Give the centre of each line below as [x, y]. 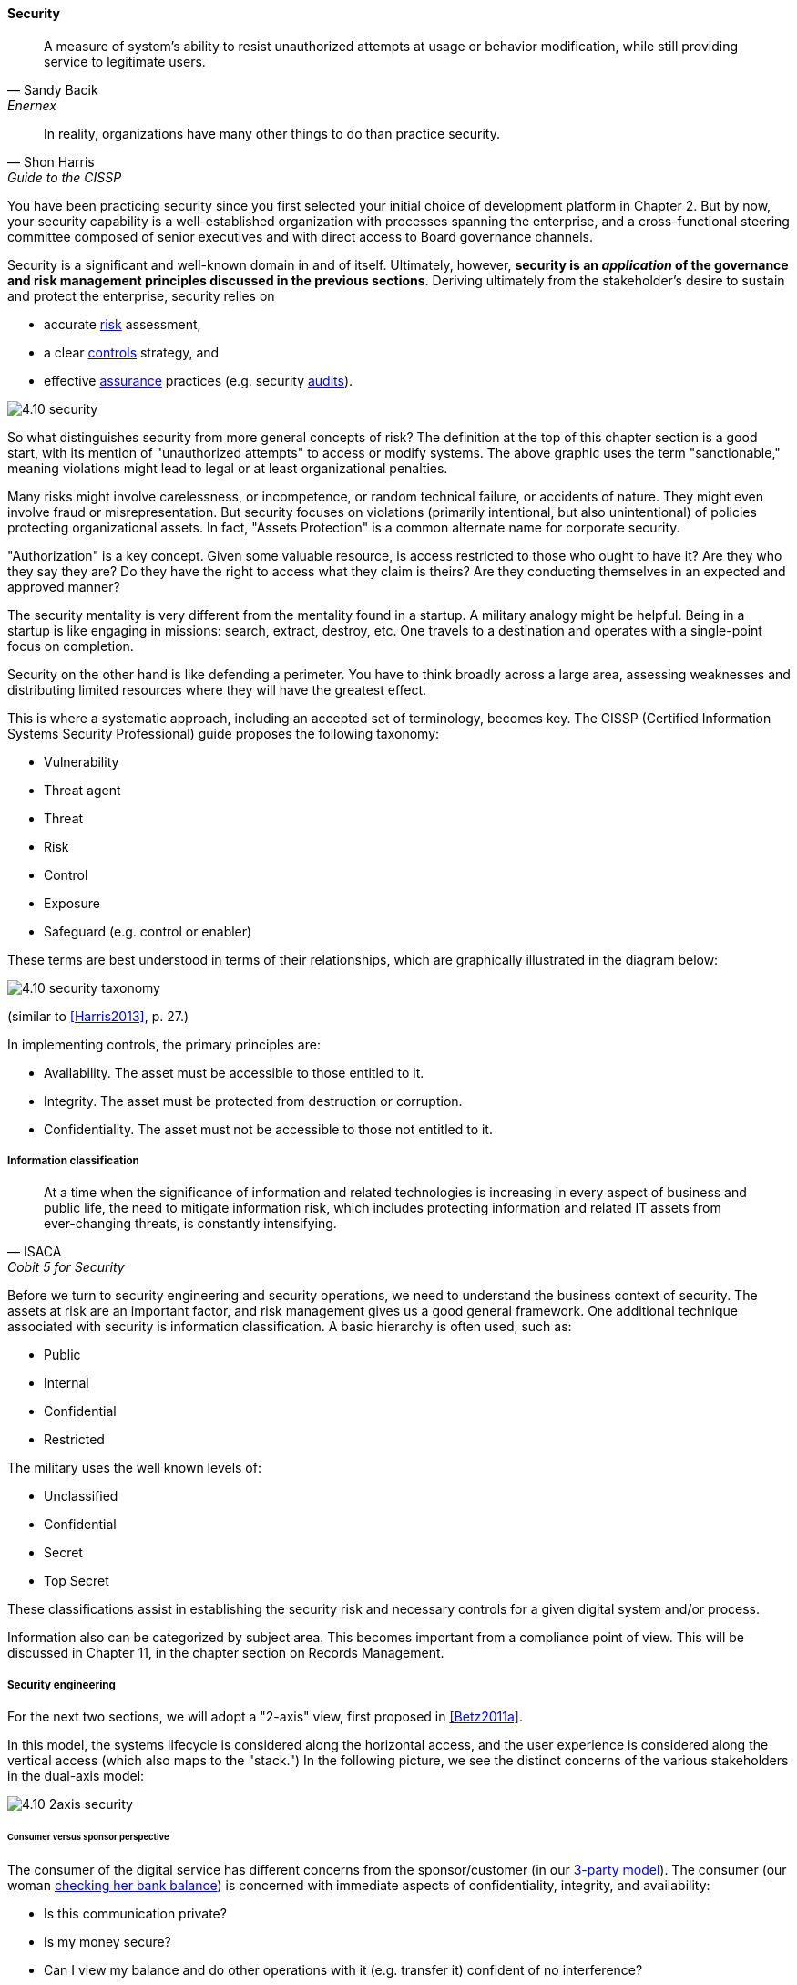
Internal [66, 1383]
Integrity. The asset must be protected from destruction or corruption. [253, 1101]
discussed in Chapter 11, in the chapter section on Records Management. [226, 1653]
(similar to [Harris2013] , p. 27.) [98, 1016]
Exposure [72, 903]
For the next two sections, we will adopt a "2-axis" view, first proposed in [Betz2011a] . [265, 1717]
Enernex [32, 105]
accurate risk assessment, [123, 324]
